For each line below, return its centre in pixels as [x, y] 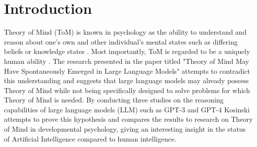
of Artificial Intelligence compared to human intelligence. [90, 138]
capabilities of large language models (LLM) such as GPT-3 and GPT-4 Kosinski [127, 109]
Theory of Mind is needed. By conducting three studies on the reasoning [114, 100]
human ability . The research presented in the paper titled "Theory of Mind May [127, 61]
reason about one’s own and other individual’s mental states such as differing [121, 41]
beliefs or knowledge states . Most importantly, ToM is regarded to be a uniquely [127, 51]
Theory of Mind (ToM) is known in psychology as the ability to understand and [125, 32]
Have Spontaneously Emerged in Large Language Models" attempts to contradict [127, 71]
